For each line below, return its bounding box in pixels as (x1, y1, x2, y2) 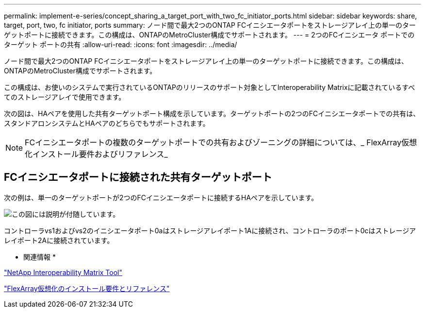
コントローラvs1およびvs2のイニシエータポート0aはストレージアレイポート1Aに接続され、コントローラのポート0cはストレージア (4, 226, 416, 235)
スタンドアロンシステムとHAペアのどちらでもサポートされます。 (4, 119, 210, 127)
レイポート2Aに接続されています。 (4, 236, 114, 244)
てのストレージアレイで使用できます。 (4, 93, 126, 101)
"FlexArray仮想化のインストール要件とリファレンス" (4, 284, 170, 293)
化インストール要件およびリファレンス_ (25, 149, 168, 159)
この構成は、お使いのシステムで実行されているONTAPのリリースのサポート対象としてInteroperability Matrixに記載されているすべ (4, 83, 415, 91)
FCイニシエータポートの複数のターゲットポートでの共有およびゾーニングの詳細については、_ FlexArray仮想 (25, 138, 417, 147)
